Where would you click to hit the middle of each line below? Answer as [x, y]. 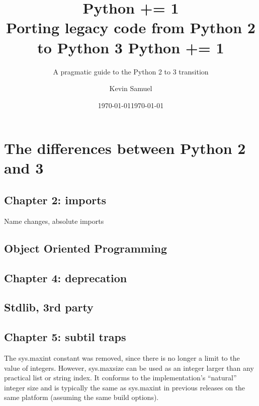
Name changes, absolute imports [54, 221]
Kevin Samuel [131, 88]
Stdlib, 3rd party [49, 307]
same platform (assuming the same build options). [81, 397]
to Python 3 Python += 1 [131, 47]
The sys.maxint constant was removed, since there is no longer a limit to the [122, 358]
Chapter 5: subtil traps [65, 337]
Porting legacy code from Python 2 [131, 27]
